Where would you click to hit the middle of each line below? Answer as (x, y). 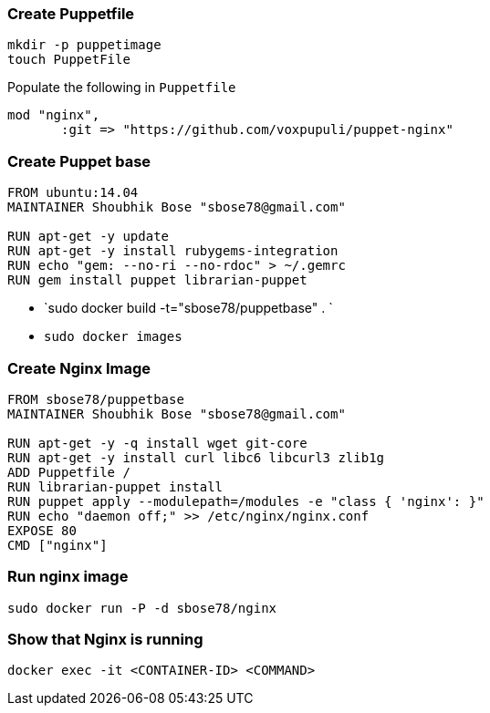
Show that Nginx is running (105, 639)
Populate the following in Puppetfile (122, 88)
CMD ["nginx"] (57, 545)
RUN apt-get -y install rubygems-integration (173, 251)
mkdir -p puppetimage (84, 45)
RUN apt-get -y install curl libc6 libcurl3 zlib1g (196, 457)
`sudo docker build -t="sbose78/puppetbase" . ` (188, 308)
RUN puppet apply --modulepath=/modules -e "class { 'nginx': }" (246, 501)
